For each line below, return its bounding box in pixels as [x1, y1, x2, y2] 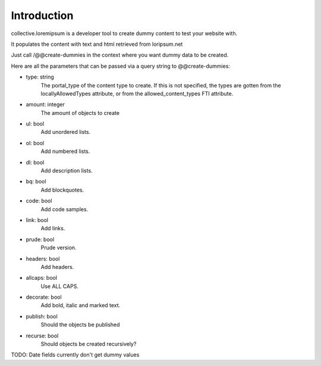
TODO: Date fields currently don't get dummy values [11, 351, 140, 358]
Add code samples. [40, 205, 89, 212]
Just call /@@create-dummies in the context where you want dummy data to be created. [11, 51, 229, 59]
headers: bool [26, 255, 60, 262]
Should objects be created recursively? [40, 340, 137, 348]
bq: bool [26, 178, 46, 185]
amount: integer [26, 101, 65, 108]
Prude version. [40, 244, 77, 251]
